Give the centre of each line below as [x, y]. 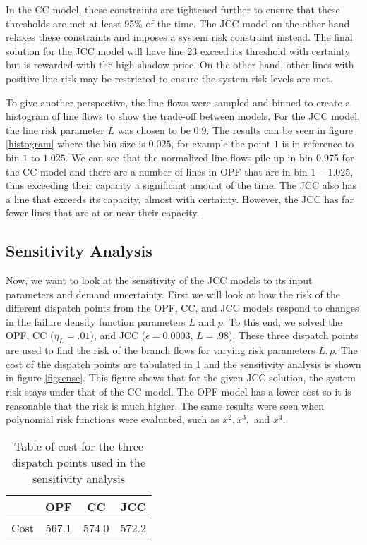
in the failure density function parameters [96, 321]
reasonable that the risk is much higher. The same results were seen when [165, 405]
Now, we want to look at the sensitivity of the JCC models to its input [159, 280]
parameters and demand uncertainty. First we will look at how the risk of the [173, 294]
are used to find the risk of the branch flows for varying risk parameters [161, 350]
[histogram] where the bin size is [76, 143]
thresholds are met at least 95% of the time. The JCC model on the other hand [178, 23]
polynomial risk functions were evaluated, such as [113, 419]
